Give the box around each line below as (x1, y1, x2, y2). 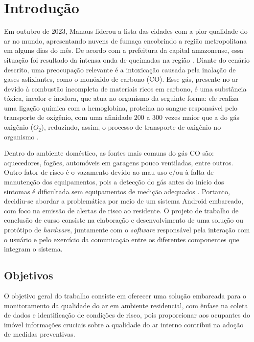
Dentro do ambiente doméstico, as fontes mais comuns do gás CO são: (4, 148, 214, 158)
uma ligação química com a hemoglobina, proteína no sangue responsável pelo (4, 102, 238, 113)
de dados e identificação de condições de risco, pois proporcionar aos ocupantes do (4, 310, 251, 320)
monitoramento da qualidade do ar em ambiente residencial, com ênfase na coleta (4, 300, 248, 310)
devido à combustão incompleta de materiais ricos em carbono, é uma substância (4, 83, 247, 93)
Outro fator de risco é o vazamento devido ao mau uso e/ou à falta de (4, 167, 214, 177)
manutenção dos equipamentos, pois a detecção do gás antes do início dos (4, 177, 224, 187)
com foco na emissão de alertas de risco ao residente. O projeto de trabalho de (4, 205, 239, 215)
